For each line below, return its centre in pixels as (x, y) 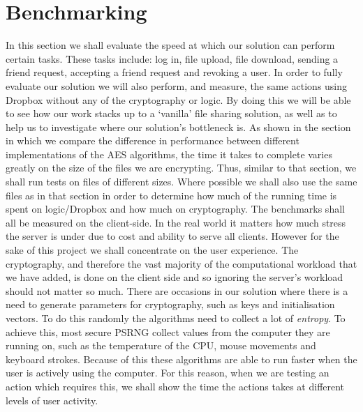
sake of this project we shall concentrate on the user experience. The (152, 250)
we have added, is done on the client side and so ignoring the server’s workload (175, 277)
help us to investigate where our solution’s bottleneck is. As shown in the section (178, 127)
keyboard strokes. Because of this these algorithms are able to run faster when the (181, 359)
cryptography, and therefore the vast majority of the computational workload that (181, 263)
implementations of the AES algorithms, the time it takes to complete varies (169, 154)
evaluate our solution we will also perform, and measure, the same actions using (177, 85)
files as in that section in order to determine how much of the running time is (171, 195)
